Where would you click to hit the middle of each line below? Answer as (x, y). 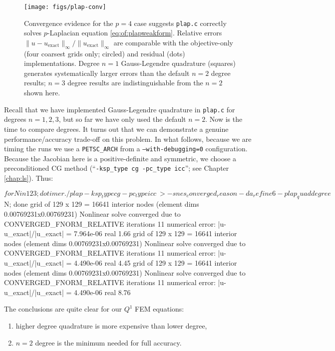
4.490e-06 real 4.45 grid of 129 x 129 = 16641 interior (155, 262)
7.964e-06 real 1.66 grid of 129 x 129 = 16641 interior (155, 233)
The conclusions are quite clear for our (63, 309)
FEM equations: (160, 309)
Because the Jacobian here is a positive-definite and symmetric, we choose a (120, 158)
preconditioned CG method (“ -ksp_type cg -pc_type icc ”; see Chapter (117, 168)
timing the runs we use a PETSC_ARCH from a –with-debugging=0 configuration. (126, 149)
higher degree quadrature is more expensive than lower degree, (111, 325)
